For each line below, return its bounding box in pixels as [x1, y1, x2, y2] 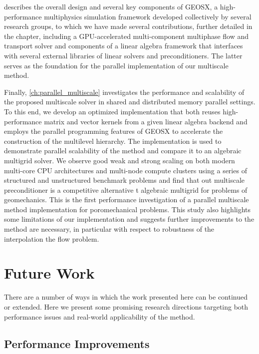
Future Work [4, 263, 95, 283]
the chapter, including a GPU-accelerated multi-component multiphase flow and [4, 30, 249, 41]
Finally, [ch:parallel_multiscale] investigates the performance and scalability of [4, 86, 245, 97]
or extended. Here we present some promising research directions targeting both [4, 301, 249, 312]
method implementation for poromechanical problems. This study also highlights [4, 204, 251, 214]
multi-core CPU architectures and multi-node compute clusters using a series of [4, 165, 247, 175]
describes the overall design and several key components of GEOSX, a [4, 1, 218, 11]
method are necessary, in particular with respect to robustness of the [4, 224, 215, 234]
